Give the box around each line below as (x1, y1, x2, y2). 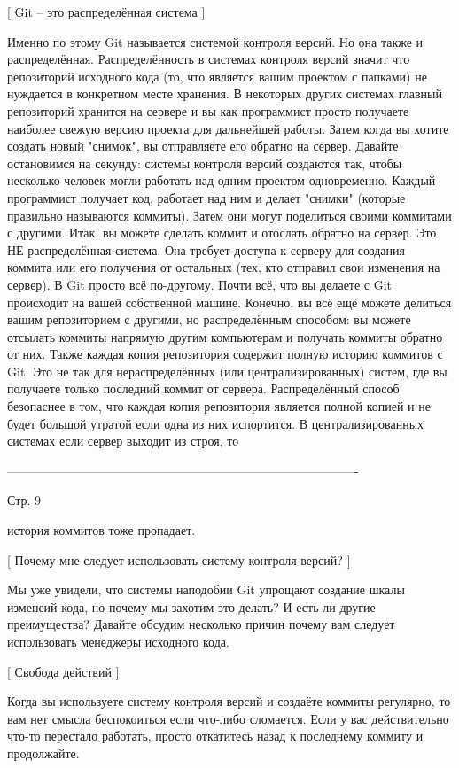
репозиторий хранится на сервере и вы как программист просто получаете (7, 101, 409, 120)
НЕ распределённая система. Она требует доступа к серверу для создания (7, 240, 406, 259)
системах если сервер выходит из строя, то (7, 431, 239, 450)
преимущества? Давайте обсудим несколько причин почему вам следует (7, 615, 395, 633)
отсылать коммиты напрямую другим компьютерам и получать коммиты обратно (7, 327, 443, 345)
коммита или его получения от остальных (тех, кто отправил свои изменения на (7, 258, 440, 276)
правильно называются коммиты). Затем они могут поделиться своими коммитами (7, 206, 452, 224)
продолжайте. (7, 743, 80, 762)
